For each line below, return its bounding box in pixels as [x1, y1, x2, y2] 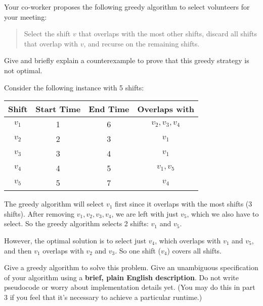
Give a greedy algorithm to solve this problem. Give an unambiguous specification [4, 262, 258, 273]
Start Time [35, 103, 81, 115]
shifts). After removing [4, 208, 75, 219]
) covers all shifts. [167, 245, 222, 256]
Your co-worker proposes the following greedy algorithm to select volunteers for [4, 2, 250, 12]
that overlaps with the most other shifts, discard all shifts [78, 28, 257, 39]
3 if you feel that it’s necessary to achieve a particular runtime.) [4, 291, 202, 302]
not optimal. [4, 65, 42, 75]
